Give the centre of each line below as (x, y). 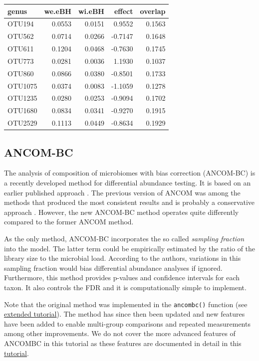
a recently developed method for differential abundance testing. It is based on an (128, 182)
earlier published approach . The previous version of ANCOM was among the (122, 192)
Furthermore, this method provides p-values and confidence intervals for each (122, 277)
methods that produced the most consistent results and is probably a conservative (129, 202)
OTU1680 (22, 110)
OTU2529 (22, 123)
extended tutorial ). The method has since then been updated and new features (125, 314)
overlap (153, 11)
